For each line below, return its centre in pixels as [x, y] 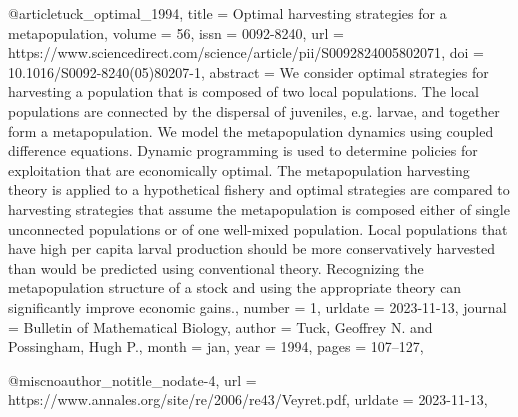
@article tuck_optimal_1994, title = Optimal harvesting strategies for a [227, 13]
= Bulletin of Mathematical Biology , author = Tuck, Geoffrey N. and [220, 326]
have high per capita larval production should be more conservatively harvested [251, 248]
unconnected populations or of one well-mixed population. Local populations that [258, 228]
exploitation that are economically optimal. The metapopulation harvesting [239, 169]
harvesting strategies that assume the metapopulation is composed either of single [259, 208]
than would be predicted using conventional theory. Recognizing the [216, 267]
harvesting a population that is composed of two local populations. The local [243, 91]
